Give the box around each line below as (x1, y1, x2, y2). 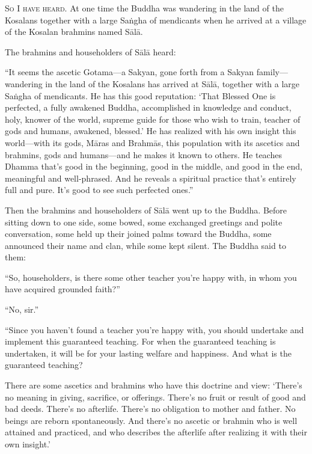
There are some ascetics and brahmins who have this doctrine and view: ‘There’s (5, 379, 302, 391)
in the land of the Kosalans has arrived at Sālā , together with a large (45, 77, 300, 90)
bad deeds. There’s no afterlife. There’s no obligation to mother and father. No (5, 402, 296, 415)
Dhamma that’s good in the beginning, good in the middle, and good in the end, (5, 160, 303, 173)
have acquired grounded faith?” (5, 283, 120, 295)
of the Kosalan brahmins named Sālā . (5, 25, 143, 38)
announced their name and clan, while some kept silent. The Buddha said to (5, 239, 286, 251)
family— (256, 66, 288, 78)
